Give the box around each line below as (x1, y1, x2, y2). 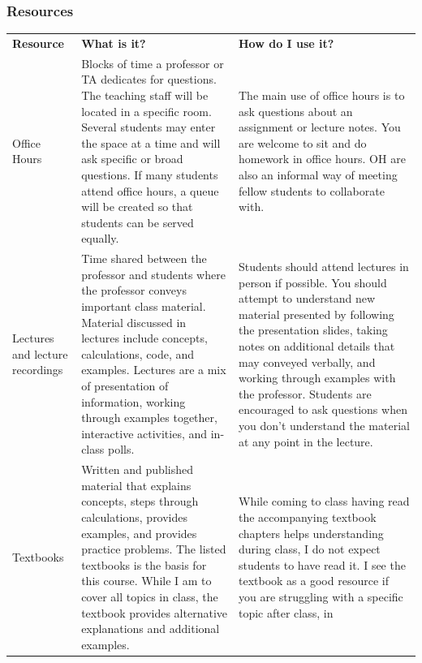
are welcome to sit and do (238, 134, 367, 151)
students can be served (81, 213, 194, 230)
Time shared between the (81, 250, 207, 267)
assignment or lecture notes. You (238, 118, 401, 136)
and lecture (12, 345, 68, 362)
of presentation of (81, 377, 169, 394)
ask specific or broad (81, 150, 183, 167)
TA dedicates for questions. (81, 71, 217, 88)
